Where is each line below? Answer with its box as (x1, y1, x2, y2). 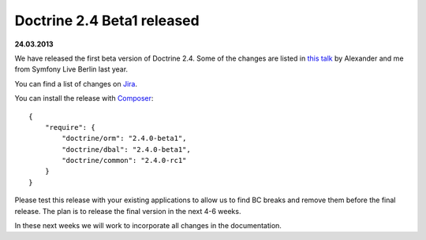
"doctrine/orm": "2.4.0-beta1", (62, 134, 187, 143)
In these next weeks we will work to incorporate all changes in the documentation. (14, 221, 282, 231)
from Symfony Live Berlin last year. (14, 65, 129, 74)
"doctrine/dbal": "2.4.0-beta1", (62, 145, 191, 153)
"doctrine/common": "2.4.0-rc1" (62, 156, 187, 165)
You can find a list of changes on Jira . (14, 79, 138, 88)
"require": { (44, 123, 95, 131)
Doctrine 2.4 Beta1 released (14, 12, 200, 29)
